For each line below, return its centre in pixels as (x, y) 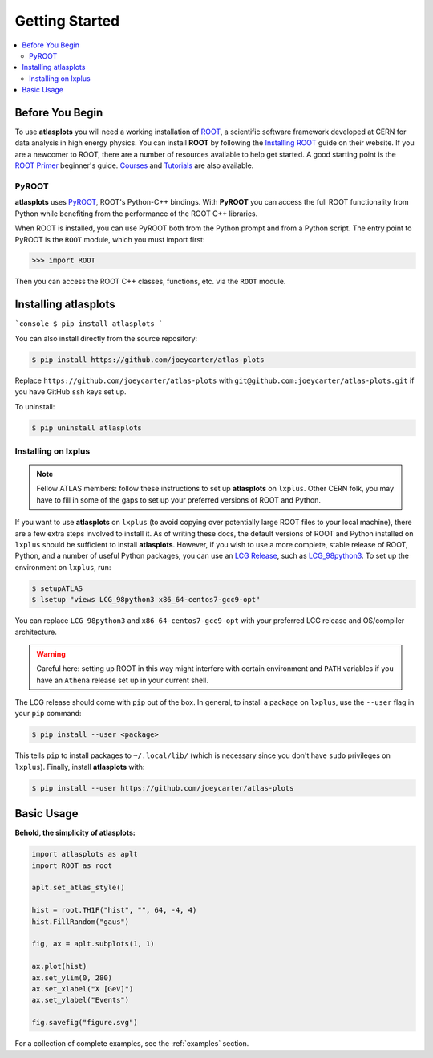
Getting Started (67, 21)
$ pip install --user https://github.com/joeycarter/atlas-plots (163, 788)
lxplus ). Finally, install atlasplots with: (80, 767)
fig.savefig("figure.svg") (85, 1023)
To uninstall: (35, 406)
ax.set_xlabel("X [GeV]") (83, 989)
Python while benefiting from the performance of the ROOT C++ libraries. (136, 214)
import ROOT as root (72, 865)
